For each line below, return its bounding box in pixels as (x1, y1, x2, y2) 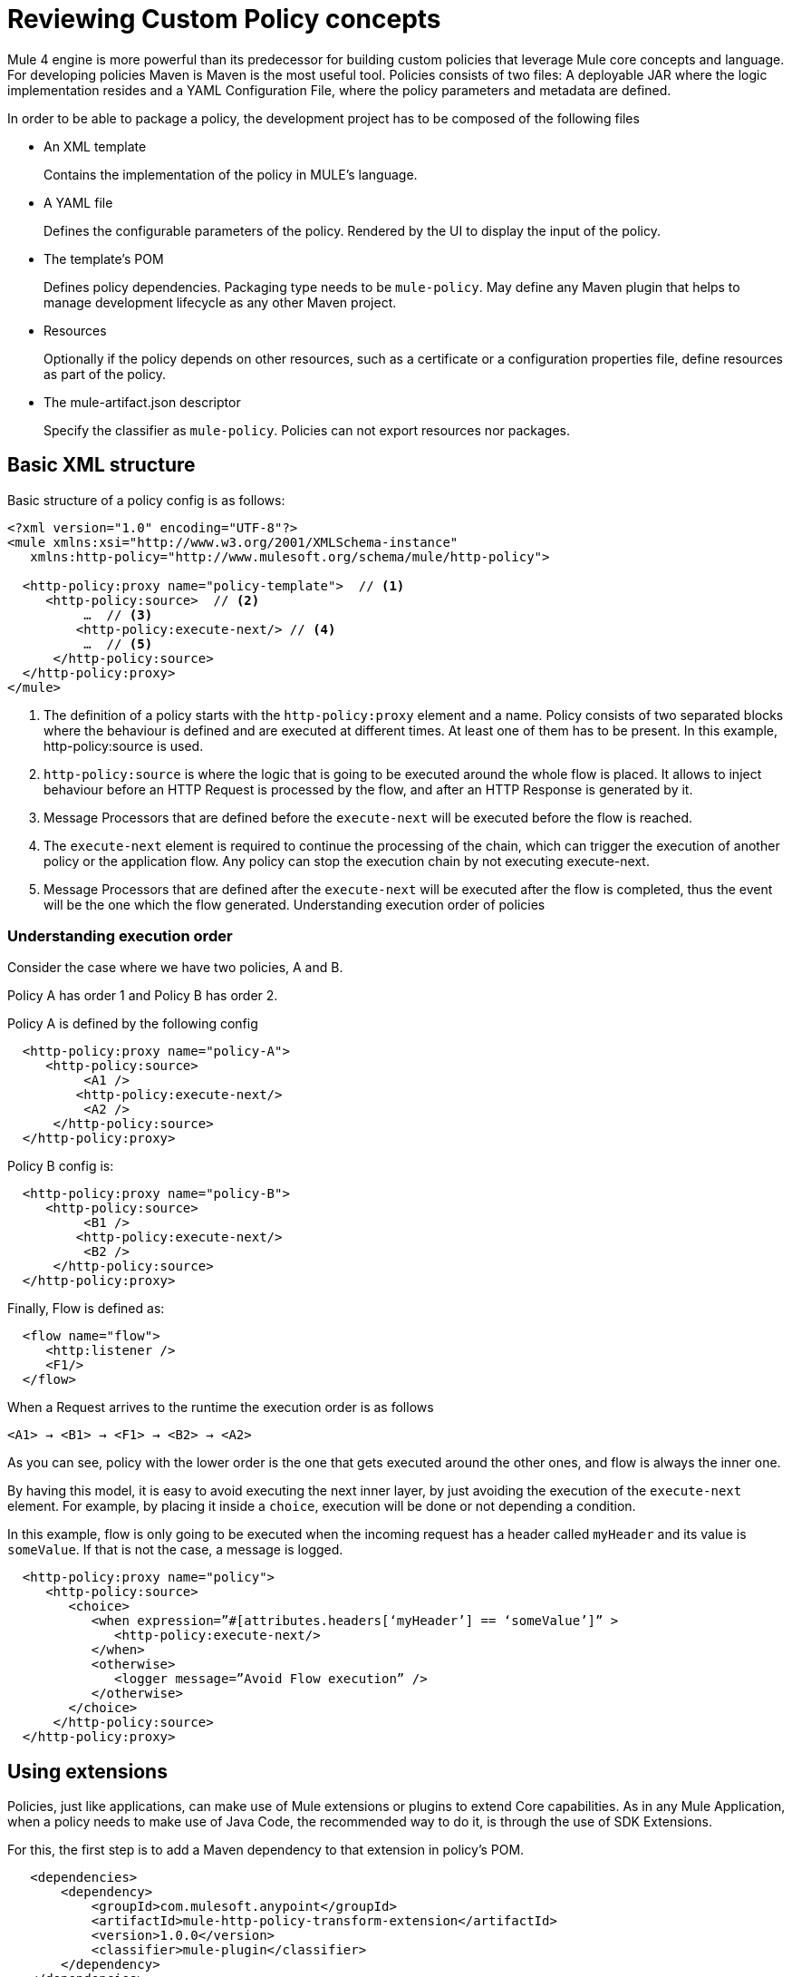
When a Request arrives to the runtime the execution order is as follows (7, 1399, 434, 1416)
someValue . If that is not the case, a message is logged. (7, 1542, 343, 1558)
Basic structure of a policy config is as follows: (7, 492, 285, 508)
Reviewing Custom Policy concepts (7, 4, 441, 34)
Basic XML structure (7, 453, 196, 477)
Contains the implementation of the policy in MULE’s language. (43, 166, 418, 182)
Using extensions (7, 1759, 168, 1783)
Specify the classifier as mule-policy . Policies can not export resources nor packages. (43, 422, 571, 438)
